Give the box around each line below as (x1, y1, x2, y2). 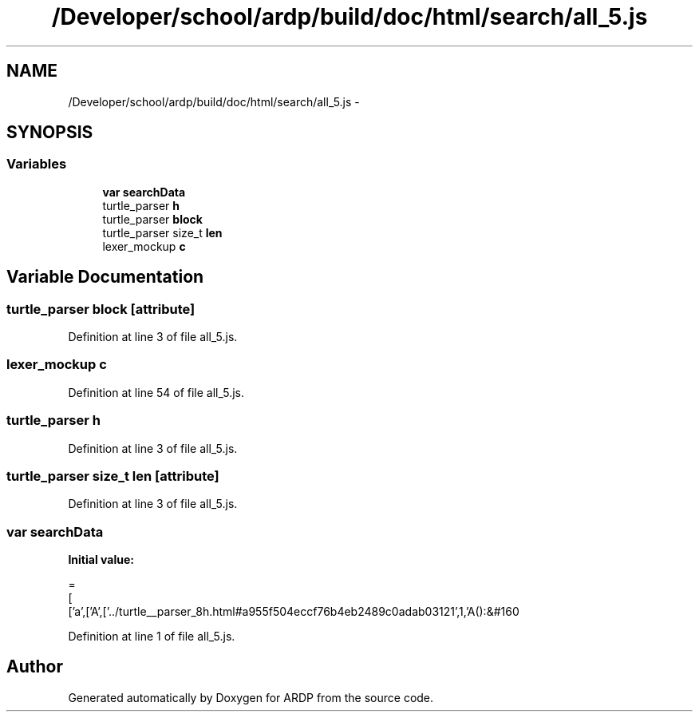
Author (6, 657, 63, 677)
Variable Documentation (6, 267, 204, 288)
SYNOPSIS (6, 122, 93, 143)
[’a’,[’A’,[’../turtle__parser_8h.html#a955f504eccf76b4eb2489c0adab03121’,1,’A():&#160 (68, 605, 519, 619)
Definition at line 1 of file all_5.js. (68, 629, 235, 644)
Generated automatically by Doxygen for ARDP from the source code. (68, 690, 434, 704)
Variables (6, 156, 67, 173)
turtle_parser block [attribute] (6, 300, 195, 317)
